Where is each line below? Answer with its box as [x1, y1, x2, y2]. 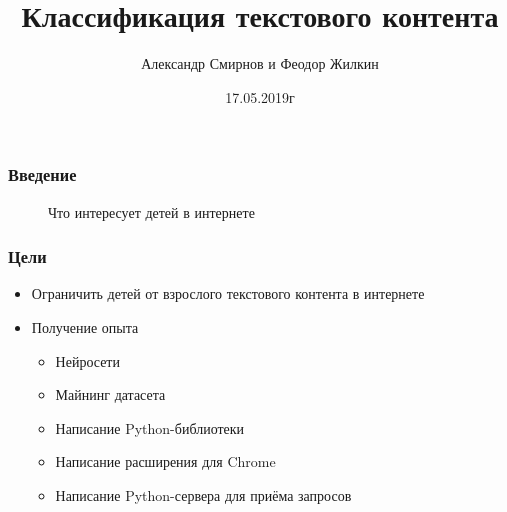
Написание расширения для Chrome [55, 451, 276, 472]
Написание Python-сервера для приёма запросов [55, 484, 352, 505]
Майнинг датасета [55, 384, 166, 405]
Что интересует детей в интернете [48, 201, 255, 222]
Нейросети [55, 350, 120, 371]
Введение [8, 162, 77, 187]
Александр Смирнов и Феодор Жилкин [141, 53, 379, 74]
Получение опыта [31, 317, 139, 338]
